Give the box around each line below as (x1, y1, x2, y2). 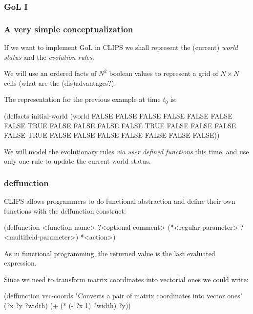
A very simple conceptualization (4, 23, 133, 35)
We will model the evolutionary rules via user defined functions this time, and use (4, 146, 249, 156)
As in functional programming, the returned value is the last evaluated (4, 248, 215, 258)
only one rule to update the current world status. (4, 156, 151, 166)
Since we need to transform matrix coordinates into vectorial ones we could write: (4, 274, 249, 284)
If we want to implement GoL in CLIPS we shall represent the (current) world (4, 42, 238, 52)
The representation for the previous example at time (4, 94, 161, 104)
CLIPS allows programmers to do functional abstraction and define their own (4, 196, 235, 206)
